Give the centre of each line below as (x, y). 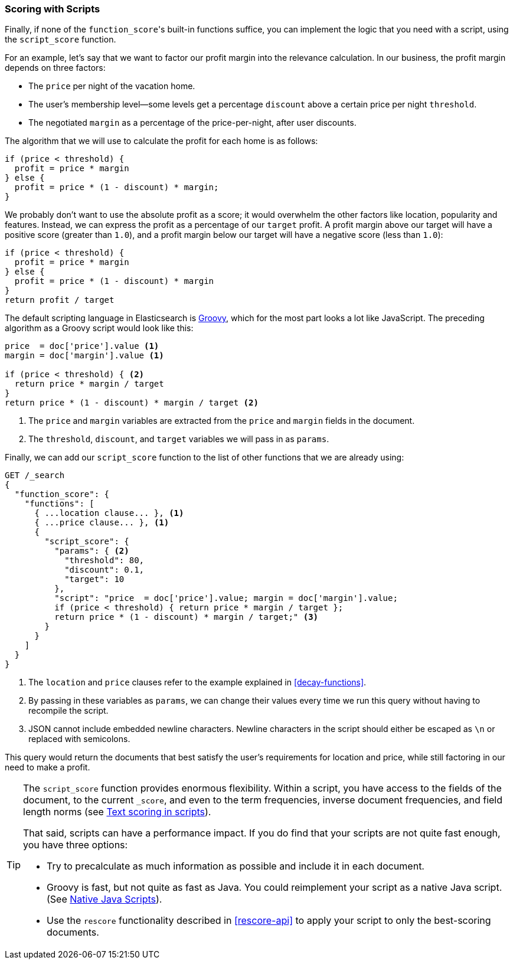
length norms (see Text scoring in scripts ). (117, 812)
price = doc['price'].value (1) (82, 346)
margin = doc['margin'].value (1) (84, 356)
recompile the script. (68, 711)
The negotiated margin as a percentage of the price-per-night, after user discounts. (192, 123)
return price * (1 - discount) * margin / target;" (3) (187, 617)
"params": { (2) (92, 551)
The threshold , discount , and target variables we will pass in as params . (179, 439)
